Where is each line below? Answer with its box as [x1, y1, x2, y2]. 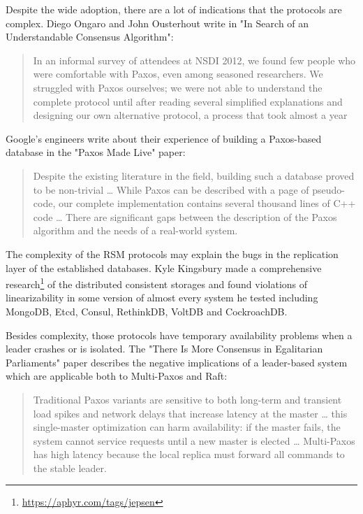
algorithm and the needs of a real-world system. [33, 223, 238, 238]
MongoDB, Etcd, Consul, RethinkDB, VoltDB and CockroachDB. [6, 304, 288, 318]
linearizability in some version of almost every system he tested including [6, 290, 318, 305]
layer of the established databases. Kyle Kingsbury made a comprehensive [6, 260, 322, 275]
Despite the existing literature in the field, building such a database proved [33, 168, 355, 183]
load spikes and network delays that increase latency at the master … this [33, 406, 348, 420]
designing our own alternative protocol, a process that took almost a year [33, 108, 348, 122]
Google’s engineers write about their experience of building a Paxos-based [6, 131, 322, 145]
